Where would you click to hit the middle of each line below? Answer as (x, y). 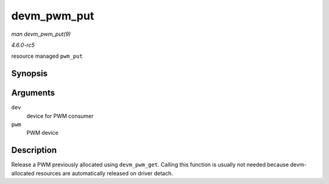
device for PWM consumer (60, 116)
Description (34, 150)
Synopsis (30, 74)
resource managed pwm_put (47, 56)
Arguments (33, 93)
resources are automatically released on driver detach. (104, 173)
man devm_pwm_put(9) (41, 34)
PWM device (43, 133)
